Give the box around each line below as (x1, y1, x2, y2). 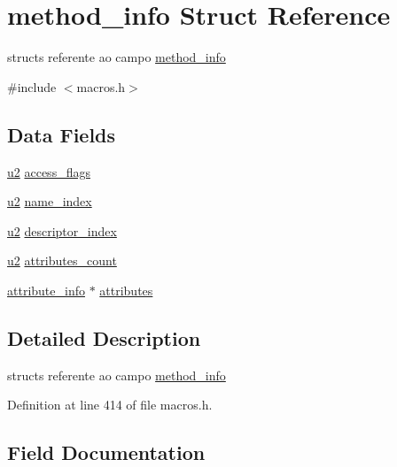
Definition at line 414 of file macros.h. (7, 395, 213, 414)
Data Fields (7, 120, 116, 148)
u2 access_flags (7, 162, 90, 180)
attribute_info (7, 280, 85, 299)
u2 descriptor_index (7, 221, 117, 240)
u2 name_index (7, 192, 92, 211)
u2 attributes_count (7, 251, 117, 270)
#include (7, 77, 57, 96)
